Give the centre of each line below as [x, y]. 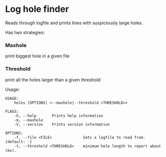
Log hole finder [37, 9]
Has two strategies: [25, 32]
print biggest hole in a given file [37, 56]
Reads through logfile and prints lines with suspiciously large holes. [74, 23]
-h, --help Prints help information [59, 116]
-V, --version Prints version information [62, 124]
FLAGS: [12, 111]
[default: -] [19, 142]
